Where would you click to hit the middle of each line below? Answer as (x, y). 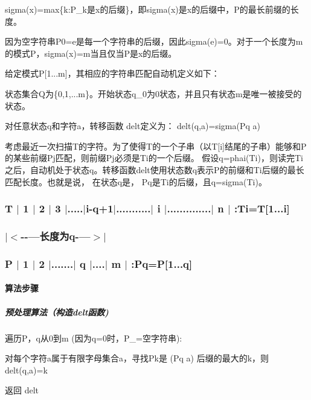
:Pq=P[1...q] (162, 263)
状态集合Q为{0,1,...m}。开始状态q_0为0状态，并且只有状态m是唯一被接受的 (153, 93)
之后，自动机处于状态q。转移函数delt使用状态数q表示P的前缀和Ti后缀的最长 (155, 169)
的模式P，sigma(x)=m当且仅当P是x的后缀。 (91, 53)
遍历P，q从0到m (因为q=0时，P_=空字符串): (94, 338)
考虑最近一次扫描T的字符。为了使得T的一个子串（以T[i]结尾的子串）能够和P (156, 146)
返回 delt (22, 390)
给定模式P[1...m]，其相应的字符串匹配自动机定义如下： (112, 73)
